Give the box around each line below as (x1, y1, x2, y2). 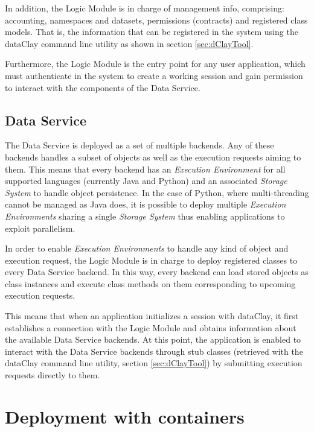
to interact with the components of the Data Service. (5, 81, 200, 94)
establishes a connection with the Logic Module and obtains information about (5, 321, 296, 334)
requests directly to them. (5, 369, 100, 381)
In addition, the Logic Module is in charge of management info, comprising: (5, 2, 284, 14)
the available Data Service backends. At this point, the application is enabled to (5, 333, 301, 346)
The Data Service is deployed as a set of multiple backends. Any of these (5, 139, 274, 151)
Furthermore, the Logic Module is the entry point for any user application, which (5, 57, 306, 70)
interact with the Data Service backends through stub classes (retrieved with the (5, 345, 303, 357)
